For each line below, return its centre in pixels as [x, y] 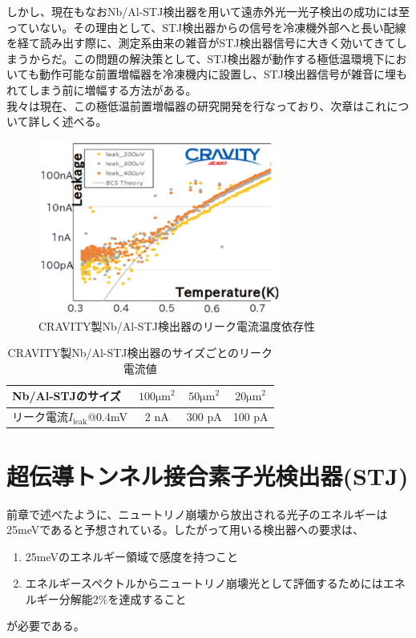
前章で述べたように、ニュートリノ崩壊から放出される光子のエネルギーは [197, 514]
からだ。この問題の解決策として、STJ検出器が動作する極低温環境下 [206, 58]
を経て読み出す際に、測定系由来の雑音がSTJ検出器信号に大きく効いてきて [201, 43]
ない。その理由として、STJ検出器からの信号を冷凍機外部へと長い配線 [223, 27]
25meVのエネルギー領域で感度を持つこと [132, 556]
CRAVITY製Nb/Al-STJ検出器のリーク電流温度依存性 [177, 325]
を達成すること [147, 598]
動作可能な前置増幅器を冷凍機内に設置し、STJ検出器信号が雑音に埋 [217, 74]
